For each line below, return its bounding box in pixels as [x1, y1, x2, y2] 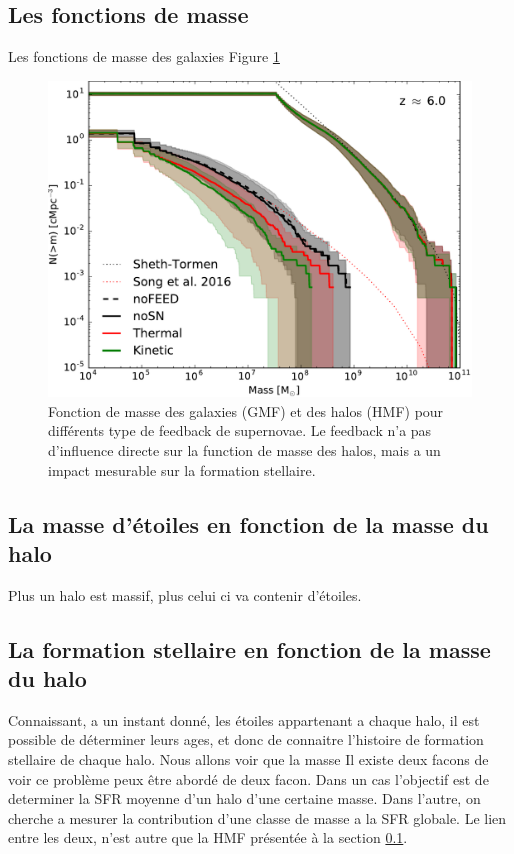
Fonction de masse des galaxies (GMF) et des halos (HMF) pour [48, 400, 444, 421]
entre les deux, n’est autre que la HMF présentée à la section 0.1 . [8, 827, 408, 848]
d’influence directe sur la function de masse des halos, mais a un [48, 439, 441, 460]
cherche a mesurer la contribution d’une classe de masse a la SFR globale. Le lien [8, 807, 507, 828]
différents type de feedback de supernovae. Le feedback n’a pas [48, 420, 432, 441]
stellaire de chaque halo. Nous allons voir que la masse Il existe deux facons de [8, 749, 489, 770]
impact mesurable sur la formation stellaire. [48, 459, 316, 480]
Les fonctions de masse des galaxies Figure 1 [8, 46, 280, 67]
